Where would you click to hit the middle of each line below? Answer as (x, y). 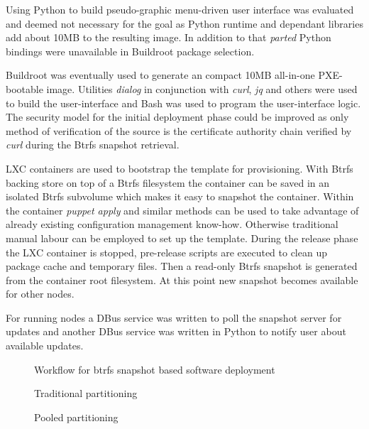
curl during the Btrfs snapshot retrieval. (93, 145)
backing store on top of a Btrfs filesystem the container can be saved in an (168, 182)
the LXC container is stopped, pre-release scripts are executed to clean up (166, 252)
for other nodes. (40, 294)
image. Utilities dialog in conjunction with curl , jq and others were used (202, 88)
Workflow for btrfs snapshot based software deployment (155, 369)
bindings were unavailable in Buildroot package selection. (130, 51)
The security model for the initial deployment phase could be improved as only (177, 117)
